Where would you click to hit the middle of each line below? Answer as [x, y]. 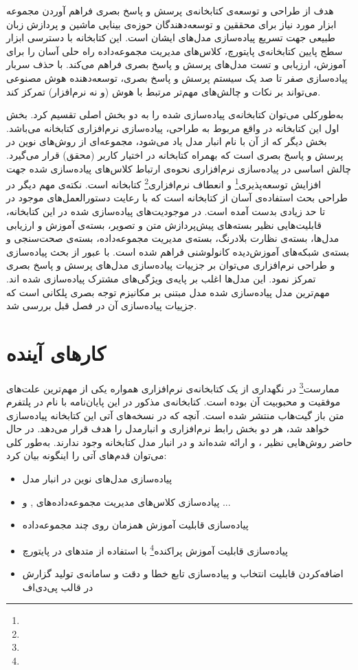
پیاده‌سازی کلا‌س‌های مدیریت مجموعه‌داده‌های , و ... [126, 501]
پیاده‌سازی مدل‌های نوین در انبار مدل [97, 479]
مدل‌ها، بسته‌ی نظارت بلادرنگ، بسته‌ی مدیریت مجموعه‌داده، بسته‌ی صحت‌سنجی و [173, 238]
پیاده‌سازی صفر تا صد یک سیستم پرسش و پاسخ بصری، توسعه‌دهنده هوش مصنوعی [177, 77]
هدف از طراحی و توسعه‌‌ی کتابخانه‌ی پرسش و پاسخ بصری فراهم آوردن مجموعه [170, 10]
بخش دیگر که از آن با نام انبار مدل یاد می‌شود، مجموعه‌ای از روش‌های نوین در [167, 141]
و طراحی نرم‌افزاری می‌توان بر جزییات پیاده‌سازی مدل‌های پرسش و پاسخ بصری [171, 265]
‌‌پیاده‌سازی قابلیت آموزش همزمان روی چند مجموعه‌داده [135, 525]
